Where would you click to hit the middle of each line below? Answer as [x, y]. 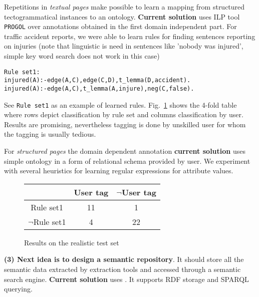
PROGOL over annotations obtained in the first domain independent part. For [120, 26]
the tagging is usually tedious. [50, 134]
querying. [18, 289]
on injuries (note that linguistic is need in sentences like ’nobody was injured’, [124, 46]
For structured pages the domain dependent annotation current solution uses [125, 151]
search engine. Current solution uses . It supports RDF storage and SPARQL [126, 279]
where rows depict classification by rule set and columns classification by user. [124, 114]
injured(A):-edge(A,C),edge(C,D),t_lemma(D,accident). [97, 80]
